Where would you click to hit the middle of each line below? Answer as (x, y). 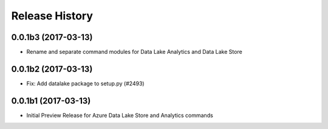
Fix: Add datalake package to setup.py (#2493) (86, 83)
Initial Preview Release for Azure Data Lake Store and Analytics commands (120, 115)
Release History (52, 16)
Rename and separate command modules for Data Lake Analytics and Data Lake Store (134, 52)
